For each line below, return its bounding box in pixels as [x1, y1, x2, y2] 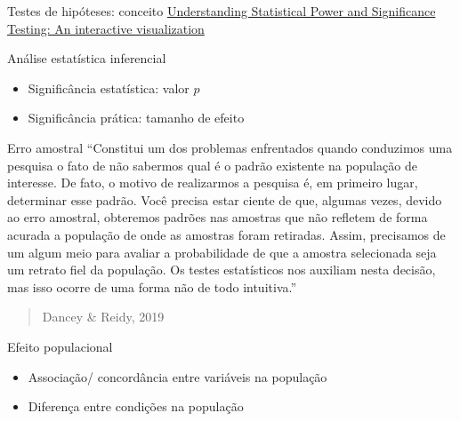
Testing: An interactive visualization [7, 19, 205, 37]
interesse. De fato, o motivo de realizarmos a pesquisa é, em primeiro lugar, [7, 173, 418, 192]
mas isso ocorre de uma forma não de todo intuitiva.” [7, 277, 297, 296]
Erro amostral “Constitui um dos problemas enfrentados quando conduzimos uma [7, 138, 453, 156]
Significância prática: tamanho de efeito [28, 108, 245, 127]
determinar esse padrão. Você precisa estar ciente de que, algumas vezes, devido [7, 190, 442, 209]
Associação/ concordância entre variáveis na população [28, 367, 327, 385]
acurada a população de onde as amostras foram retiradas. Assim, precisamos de [7, 225, 446, 243]
